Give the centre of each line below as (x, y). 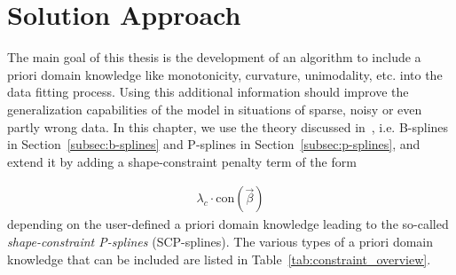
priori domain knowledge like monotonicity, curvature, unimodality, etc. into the (225, 74)
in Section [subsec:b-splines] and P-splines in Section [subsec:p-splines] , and (214, 144)
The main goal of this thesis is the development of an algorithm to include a (214, 57)
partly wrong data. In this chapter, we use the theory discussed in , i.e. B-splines (228, 126)
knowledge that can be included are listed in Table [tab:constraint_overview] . (219, 259)
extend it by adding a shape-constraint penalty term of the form (182, 161)
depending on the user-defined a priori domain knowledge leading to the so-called (228, 224)
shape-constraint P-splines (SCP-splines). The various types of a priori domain (220, 241)
